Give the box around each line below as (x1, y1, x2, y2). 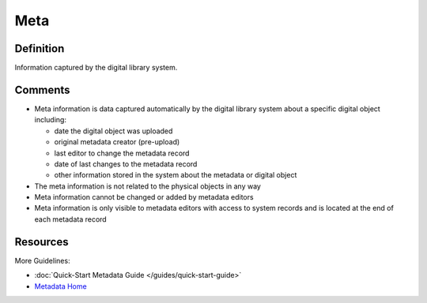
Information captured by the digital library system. (14, 63, 178, 73)
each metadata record (34, 214, 107, 224)
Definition (14, 42, 65, 55)
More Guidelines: (14, 256, 70, 265)
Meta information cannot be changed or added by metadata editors (34, 193, 254, 202)
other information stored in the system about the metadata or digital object (54, 170, 297, 180)
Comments (14, 83, 70, 96)
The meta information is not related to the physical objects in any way (34, 181, 261, 191)
